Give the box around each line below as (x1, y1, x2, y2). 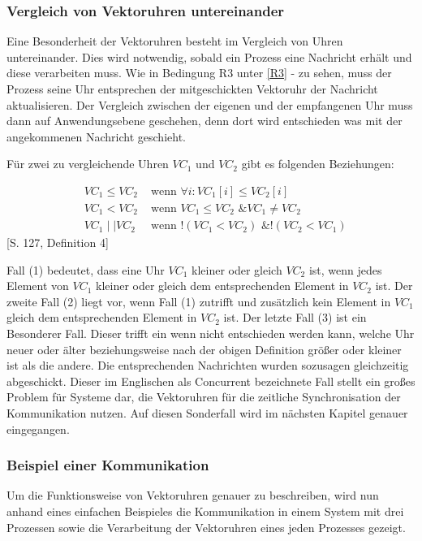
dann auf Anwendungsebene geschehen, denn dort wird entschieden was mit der (6, 112, 403, 129)
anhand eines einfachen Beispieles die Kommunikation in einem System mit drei (6, 503, 404, 519)
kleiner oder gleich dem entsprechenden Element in (96, 277, 349, 294)
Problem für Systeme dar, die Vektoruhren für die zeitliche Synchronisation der (6, 388, 401, 405)
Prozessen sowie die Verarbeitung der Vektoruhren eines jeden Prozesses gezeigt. (6, 518, 406, 535)
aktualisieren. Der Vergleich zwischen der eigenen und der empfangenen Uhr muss (6, 96, 413, 113)
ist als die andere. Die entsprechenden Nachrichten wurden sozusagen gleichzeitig (6, 357, 409, 374)
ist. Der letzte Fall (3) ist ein (223, 309, 367, 326)
